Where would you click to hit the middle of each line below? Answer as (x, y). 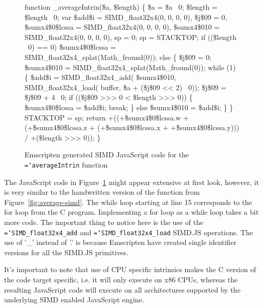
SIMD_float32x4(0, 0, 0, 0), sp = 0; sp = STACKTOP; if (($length (130, 37)
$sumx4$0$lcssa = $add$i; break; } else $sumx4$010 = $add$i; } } (129, 107)
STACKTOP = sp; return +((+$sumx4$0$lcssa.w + (107, 117)
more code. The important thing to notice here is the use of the (104, 222)
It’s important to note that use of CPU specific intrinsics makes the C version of (130, 269)
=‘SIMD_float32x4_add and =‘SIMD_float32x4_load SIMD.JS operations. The (129, 232)
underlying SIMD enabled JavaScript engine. (74, 300)
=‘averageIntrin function (66, 164)
